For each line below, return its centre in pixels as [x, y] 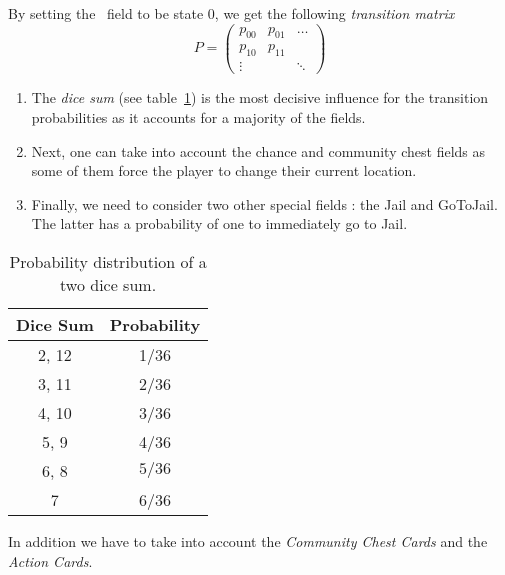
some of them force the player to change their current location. [224, 170]
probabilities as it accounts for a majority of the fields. [198, 116]
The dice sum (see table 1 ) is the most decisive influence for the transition [260, 97]
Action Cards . [50, 560]
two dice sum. [108, 284]
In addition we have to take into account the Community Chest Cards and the [248, 540]
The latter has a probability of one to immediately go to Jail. [219, 223]
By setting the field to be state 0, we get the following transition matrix [231, 13]
